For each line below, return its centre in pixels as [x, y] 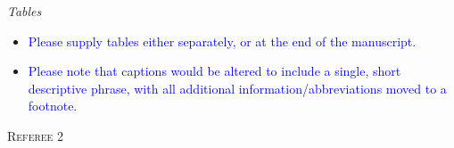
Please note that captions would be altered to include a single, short [215, 71]
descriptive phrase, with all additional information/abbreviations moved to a [237, 88]
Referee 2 [36, 135]
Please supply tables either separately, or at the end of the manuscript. [222, 41]
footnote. [53, 106]
